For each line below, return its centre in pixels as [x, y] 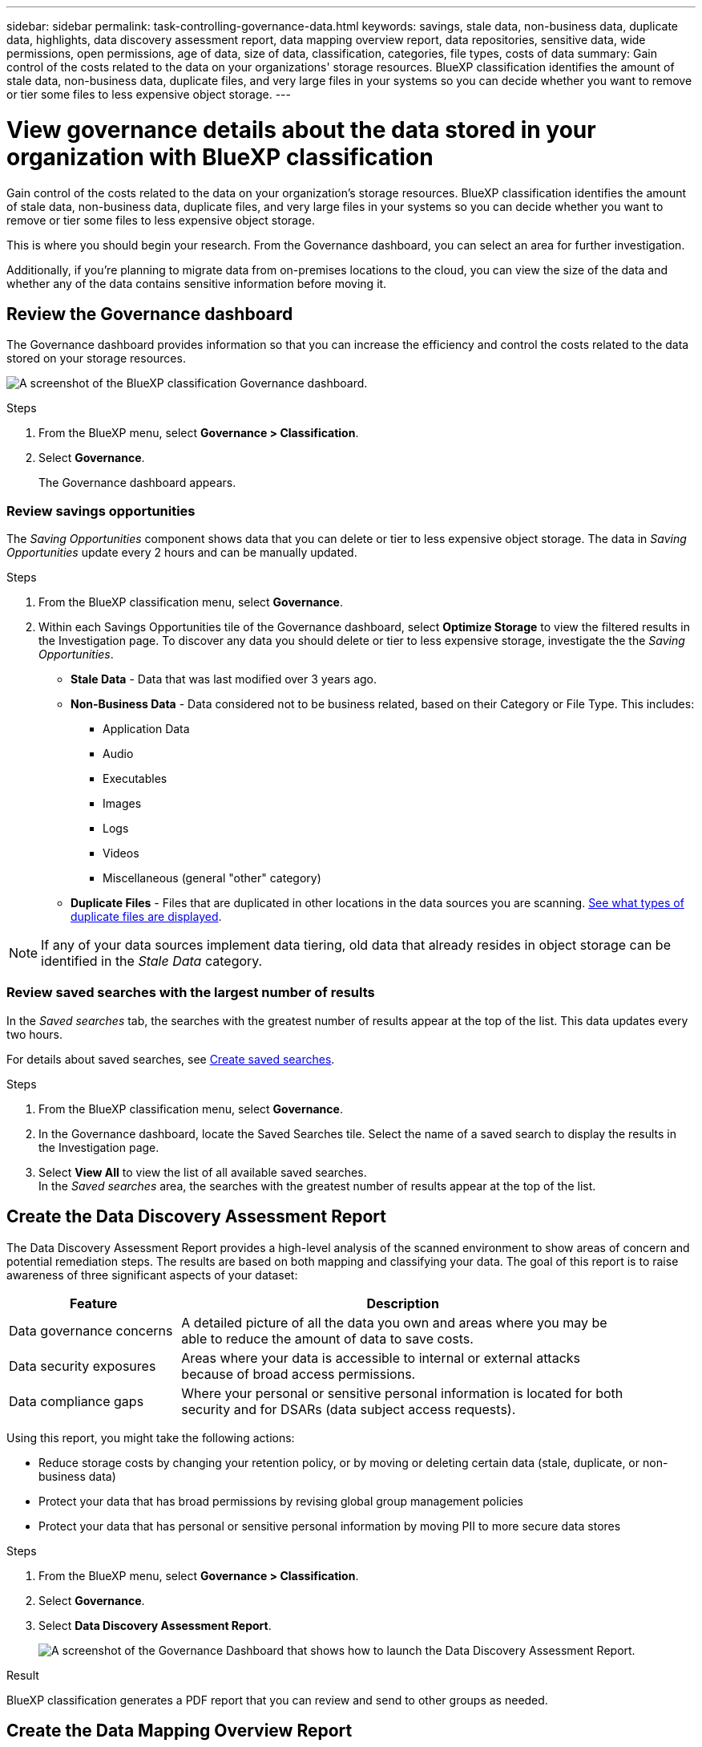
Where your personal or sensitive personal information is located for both [402, 1393]
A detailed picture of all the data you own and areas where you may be [394, 1322]
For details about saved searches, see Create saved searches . [171, 1059]
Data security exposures [83, 1366]
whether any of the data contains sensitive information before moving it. [197, 283]
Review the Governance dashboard [150, 314]
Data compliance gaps [77, 1401]
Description [403, 1303]
